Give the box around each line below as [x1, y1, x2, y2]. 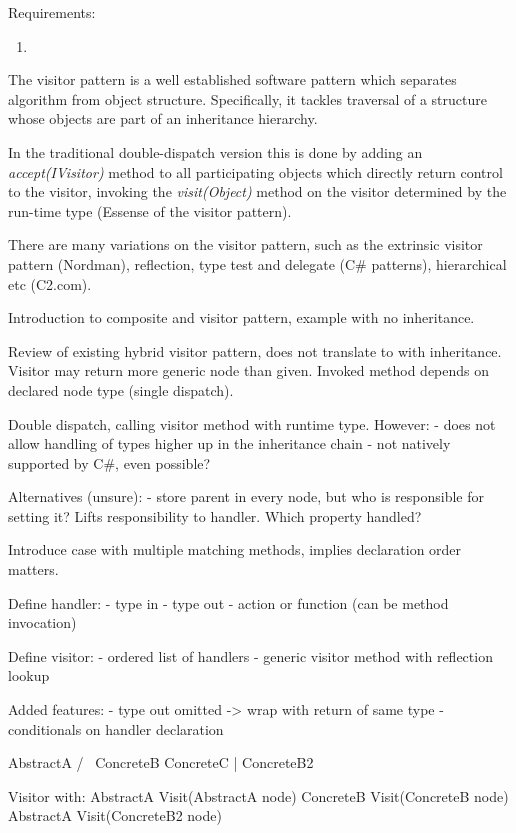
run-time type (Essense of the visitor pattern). [8, 200, 292, 221]
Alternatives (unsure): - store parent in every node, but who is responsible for [8, 486, 484, 507]
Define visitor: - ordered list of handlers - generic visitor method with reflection [8, 645, 493, 666]
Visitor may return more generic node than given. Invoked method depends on [8, 360, 490, 381]
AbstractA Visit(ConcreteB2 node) [8, 805, 222, 826]
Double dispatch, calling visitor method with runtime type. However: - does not [8, 413, 496, 434]
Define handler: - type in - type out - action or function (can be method [8, 592, 449, 613]
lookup [8, 665, 50, 686]
